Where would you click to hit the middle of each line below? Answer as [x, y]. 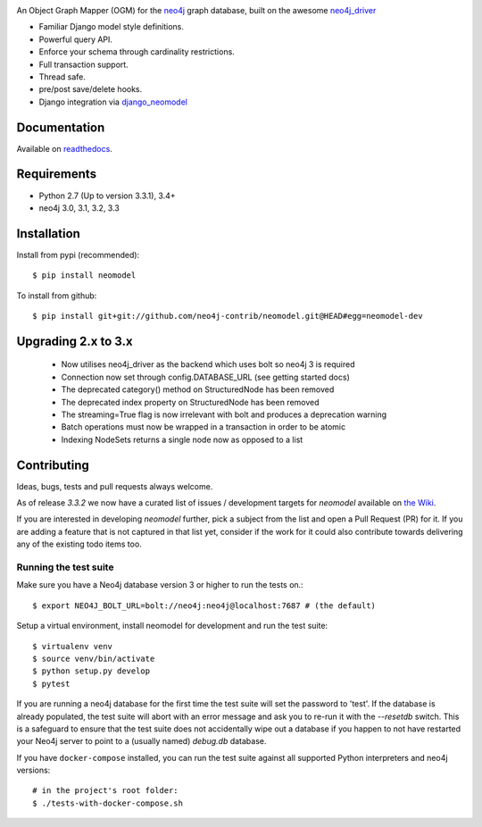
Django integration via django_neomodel [113, 102]
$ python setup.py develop [91, 671]
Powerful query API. [76, 39]
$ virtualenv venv [73, 646]
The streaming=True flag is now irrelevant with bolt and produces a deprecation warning [224, 414]
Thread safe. [62, 77]
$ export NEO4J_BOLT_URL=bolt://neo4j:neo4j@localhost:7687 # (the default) [204, 606]
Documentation [61, 127]
